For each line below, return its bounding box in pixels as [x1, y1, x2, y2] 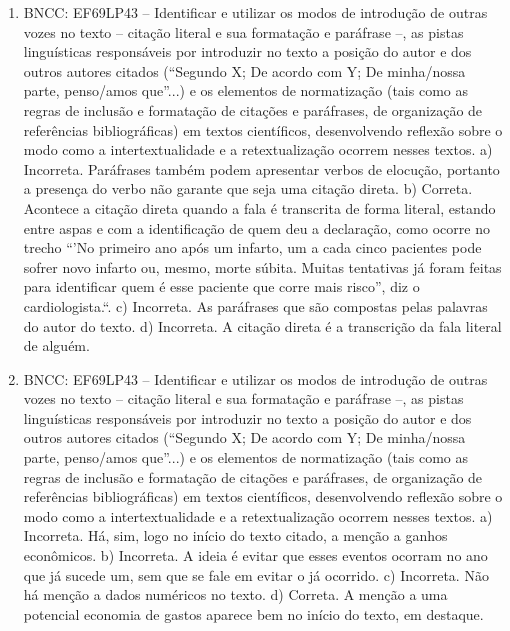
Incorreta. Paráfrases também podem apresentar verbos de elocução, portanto [23, 158, 500, 179]
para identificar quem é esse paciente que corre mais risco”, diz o [23, 276, 420, 297]
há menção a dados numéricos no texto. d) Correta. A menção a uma [23, 584, 448, 605]
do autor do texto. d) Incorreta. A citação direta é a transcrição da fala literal [23, 315, 502, 336]
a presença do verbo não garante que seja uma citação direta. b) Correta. [23, 178, 473, 199]
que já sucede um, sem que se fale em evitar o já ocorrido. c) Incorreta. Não [23, 564, 489, 585]
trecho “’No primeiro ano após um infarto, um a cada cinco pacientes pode [23, 237, 482, 258]
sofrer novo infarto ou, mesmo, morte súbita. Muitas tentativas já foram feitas [23, 256, 502, 277]
